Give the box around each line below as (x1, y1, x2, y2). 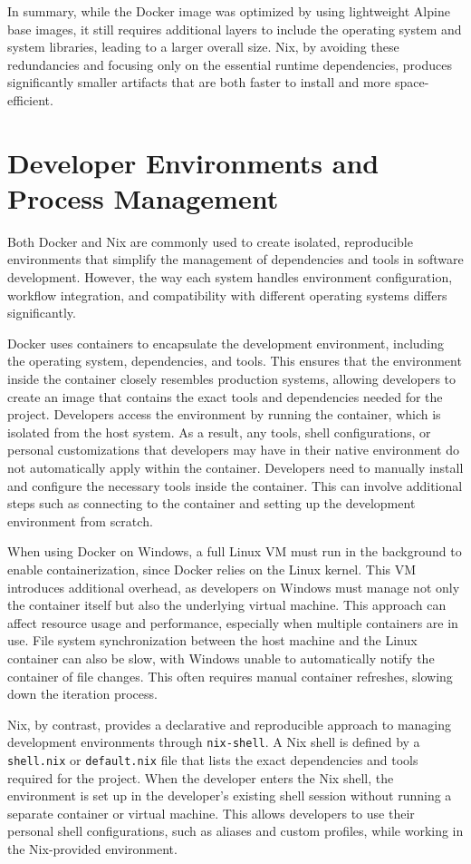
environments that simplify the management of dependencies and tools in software (7, 250, 464, 269)
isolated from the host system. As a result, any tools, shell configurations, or (7, 422, 431, 441)
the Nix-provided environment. (7, 839, 178, 858)
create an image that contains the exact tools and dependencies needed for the (7, 387, 443, 406)
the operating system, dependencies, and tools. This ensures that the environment (7, 351, 462, 370)
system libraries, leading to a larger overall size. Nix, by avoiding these (7, 37, 399, 56)
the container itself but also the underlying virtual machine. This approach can (7, 595, 447, 614)
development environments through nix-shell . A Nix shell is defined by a (7, 732, 420, 751)
